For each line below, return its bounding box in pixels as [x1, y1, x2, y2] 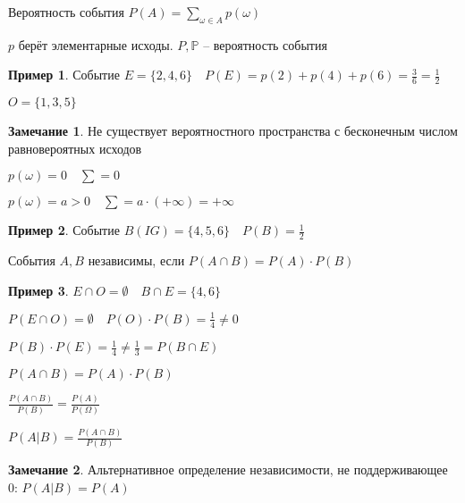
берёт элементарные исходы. [18, 35, 173, 54]
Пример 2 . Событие [8, 221, 120, 239]
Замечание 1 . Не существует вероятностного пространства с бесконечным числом [8, 122, 458, 140]
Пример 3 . [8, 281, 69, 299]
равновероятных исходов [8, 138, 142, 157]
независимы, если [88, 251, 185, 270]
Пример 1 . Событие [8, 65, 120, 84]
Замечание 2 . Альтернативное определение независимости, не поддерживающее [8, 460, 448, 479]
